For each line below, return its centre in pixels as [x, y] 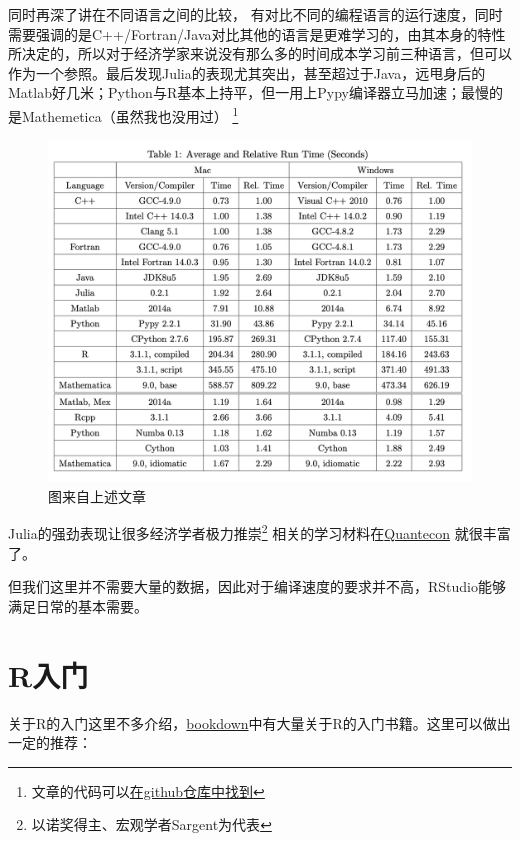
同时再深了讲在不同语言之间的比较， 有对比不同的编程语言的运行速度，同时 [255, 14]
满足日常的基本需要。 [78, 605]
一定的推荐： [50, 742]
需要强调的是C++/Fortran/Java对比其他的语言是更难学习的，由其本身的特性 [257, 33]
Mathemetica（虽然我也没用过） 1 [130, 114]
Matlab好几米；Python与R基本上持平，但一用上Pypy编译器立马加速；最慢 [248, 92]
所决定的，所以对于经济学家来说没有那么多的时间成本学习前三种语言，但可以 [260, 53]
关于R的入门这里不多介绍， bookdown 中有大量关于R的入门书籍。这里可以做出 [259, 722]
